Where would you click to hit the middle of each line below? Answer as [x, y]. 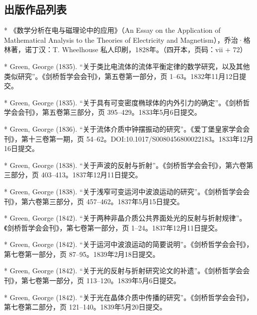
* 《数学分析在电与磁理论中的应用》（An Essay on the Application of [112, 30]
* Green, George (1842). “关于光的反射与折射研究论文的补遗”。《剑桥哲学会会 [127, 271]
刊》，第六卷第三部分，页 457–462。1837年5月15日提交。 [94, 201]
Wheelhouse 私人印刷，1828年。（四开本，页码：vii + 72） [154, 49]
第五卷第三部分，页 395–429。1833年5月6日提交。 [122, 112]
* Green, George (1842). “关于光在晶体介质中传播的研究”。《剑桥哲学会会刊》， [129, 297]
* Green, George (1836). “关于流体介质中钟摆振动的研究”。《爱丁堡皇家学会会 [127, 128]
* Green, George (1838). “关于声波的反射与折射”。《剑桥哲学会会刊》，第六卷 [125, 165]
